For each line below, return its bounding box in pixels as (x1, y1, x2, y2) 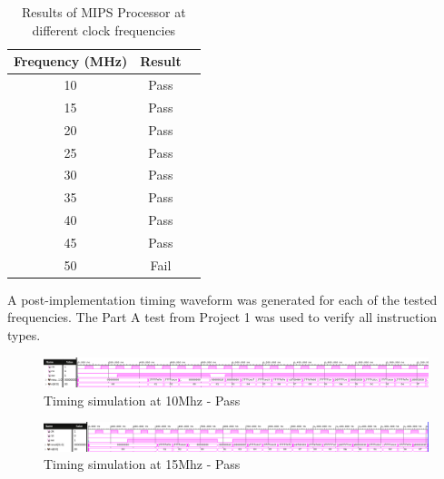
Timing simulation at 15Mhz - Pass (44, 455, 241, 474)
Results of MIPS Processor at (22, 3, 186, 21)
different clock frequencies (32, 20, 176, 39)
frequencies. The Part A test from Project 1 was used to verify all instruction (7, 308, 438, 327)
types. (7, 326, 41, 345)
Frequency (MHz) (14, 52, 128, 71)
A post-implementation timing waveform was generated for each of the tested (7, 289, 438, 308)
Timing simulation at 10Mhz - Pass (44, 390, 241, 409)
